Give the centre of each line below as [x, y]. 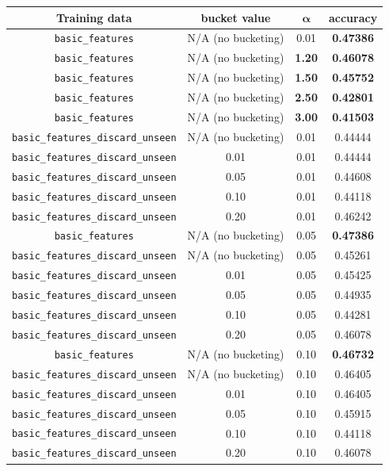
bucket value [236, 17]
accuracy [353, 17]
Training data [94, 17]
